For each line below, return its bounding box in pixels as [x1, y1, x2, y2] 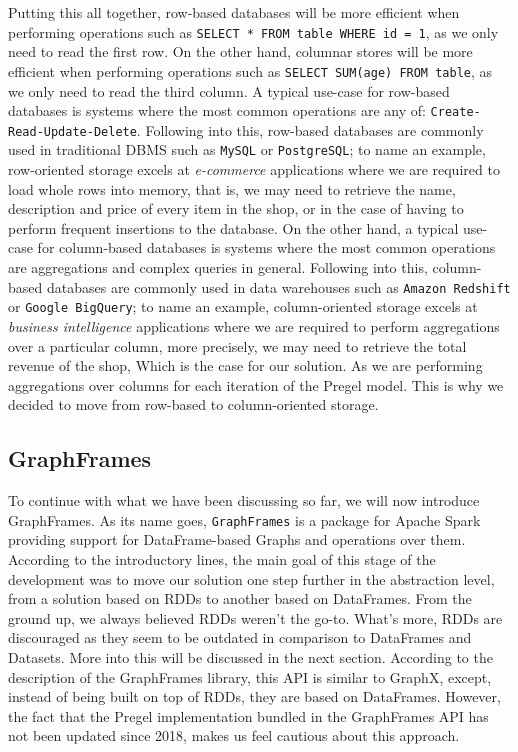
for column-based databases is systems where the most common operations [37, 237, 496, 258]
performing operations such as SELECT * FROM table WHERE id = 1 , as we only [8, 21, 499, 42]
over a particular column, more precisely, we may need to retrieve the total [8, 335, 467, 356]
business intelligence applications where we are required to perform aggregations [8, 315, 500, 336]
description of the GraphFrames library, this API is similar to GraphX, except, [8, 666, 492, 687]
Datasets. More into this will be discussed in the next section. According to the [8, 646, 493, 667]
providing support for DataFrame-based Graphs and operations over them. [8, 529, 466, 550]
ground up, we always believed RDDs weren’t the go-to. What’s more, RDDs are [8, 607, 503, 628]
